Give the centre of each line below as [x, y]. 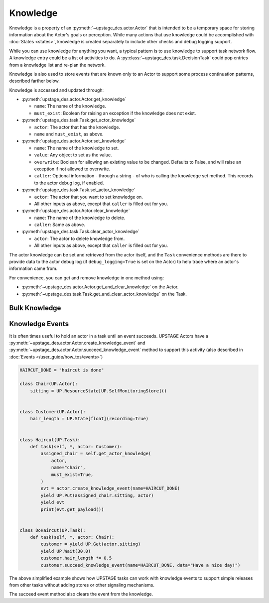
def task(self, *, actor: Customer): [76, 446]
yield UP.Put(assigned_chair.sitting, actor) [97, 495]
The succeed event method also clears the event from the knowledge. [81, 594]
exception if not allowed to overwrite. [72, 169]
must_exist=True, [72, 475]
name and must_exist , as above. [69, 134]
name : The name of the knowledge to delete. [80, 218]
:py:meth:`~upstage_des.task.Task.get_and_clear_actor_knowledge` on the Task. [104, 294]
